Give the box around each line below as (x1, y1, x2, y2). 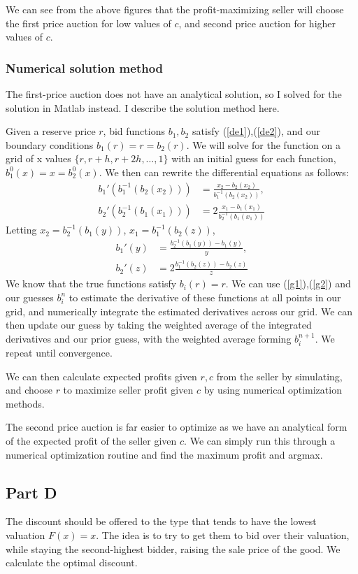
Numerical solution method (6, 59, 164, 76)
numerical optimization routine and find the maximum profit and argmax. (6, 447, 323, 461)
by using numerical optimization (203, 382, 342, 397)
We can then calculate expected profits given (6, 368, 197, 383)
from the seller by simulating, (216, 368, 343, 383)
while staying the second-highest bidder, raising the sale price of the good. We (6, 541, 341, 556)
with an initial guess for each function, (171, 151, 336, 166)
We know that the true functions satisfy (6, 276, 177, 291)
